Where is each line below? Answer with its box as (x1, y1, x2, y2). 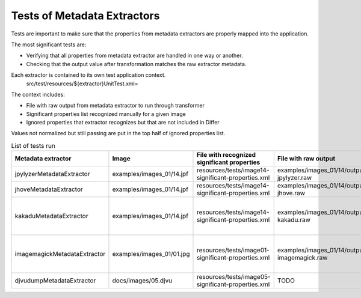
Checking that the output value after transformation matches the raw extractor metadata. (26, 60, 247, 67)
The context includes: (11, 91, 66, 98)
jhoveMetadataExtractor (14, 185, 84, 193)
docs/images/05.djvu (112, 276, 173, 285)
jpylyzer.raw (277, 174, 312, 182)
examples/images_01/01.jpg (112, 250, 190, 258)
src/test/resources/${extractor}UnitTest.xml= (26, 80, 138, 87)
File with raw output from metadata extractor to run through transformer (26, 102, 205, 109)
